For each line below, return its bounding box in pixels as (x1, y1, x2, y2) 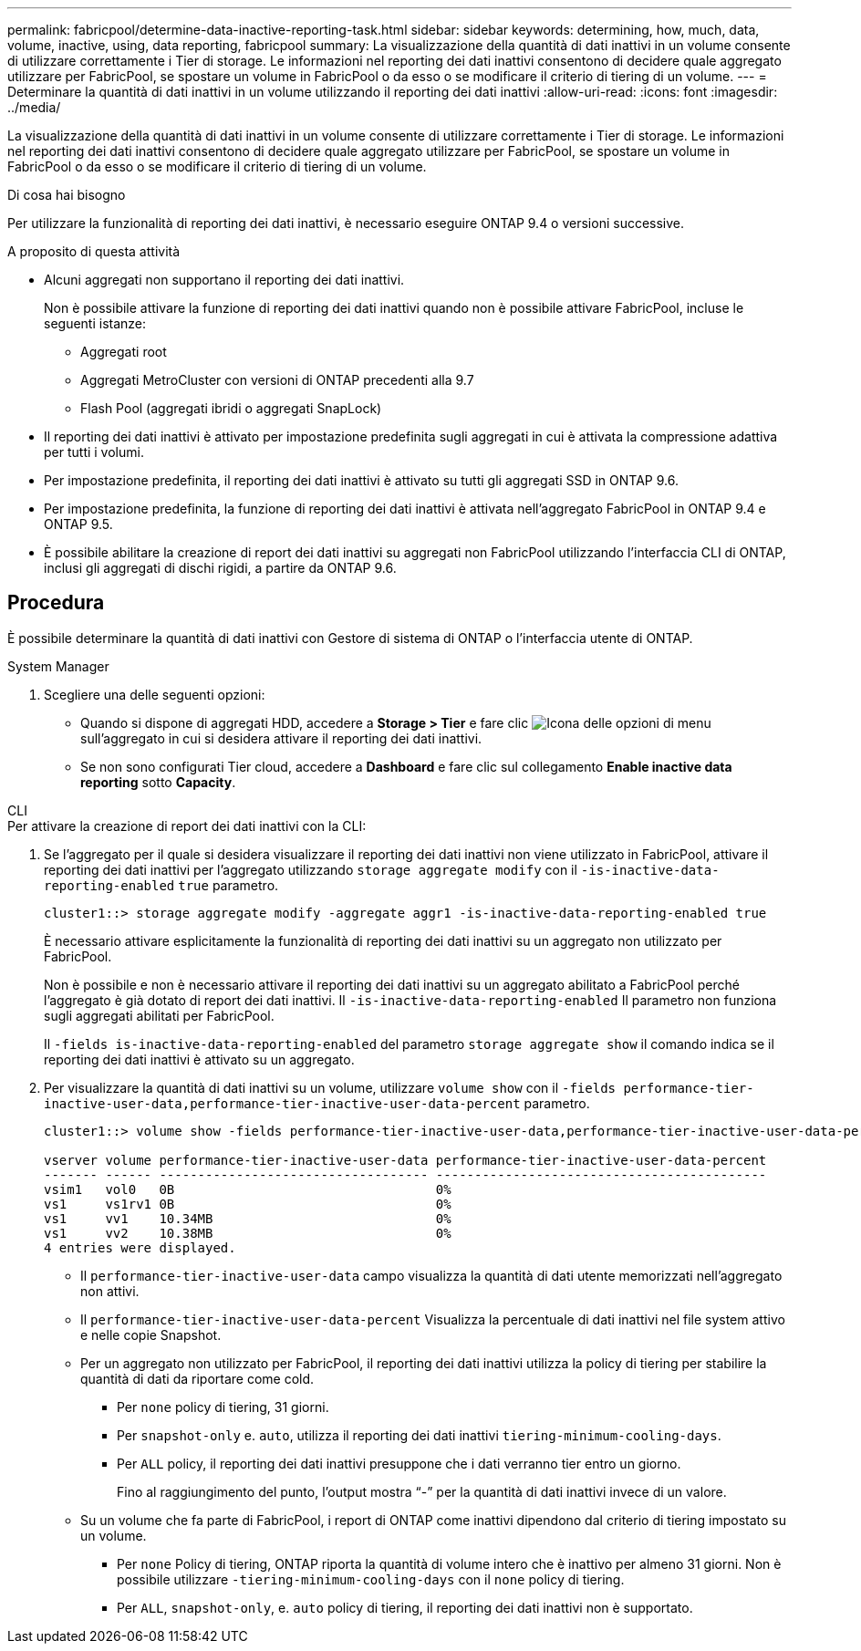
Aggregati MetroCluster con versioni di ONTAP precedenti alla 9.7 (80, 372, 474, 388)
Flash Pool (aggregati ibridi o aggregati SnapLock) (80, 400, 382, 416)
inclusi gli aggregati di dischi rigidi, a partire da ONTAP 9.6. (44, 560, 397, 576)
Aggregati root (80, 344, 167, 359)
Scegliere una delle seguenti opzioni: (44, 686, 265, 702)
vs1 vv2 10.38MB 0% (44, 1225, 451, 1241)
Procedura (7, 591, 105, 615)
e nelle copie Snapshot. (80, 1326, 222, 1343)
